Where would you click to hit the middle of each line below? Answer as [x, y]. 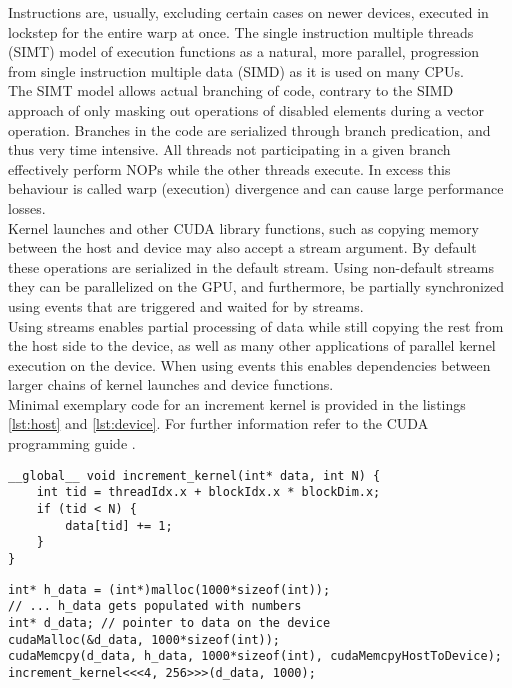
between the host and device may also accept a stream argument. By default [242, 247]
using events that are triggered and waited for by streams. [186, 305]
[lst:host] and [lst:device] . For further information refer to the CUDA [218, 423]
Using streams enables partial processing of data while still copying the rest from [256, 325]
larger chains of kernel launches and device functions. [171, 384]
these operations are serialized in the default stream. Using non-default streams [251, 266]
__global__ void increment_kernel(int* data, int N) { [194, 475]
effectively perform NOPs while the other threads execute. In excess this [229, 168]
